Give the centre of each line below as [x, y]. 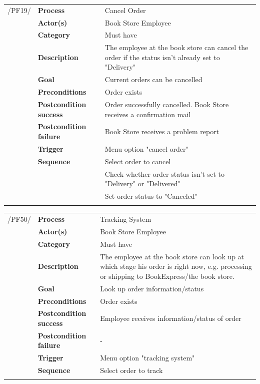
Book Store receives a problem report [162, 131]
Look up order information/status [152, 288]
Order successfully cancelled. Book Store [167, 104]
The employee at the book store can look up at [172, 256]
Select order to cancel [138, 161]
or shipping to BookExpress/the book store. [167, 276]
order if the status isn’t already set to [162, 57]
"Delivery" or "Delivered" [142, 183]
